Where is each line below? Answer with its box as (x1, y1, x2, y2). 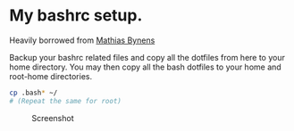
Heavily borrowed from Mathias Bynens (9, 35, 155, 45)
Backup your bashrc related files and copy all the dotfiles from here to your (9, 52, 286, 62)
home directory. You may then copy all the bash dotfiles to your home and (9, 61, 281, 72)
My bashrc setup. (9, 5, 143, 26)
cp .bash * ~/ (9, 88, 58, 97)
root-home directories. (9, 70, 92, 81)
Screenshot (31, 112, 74, 123)
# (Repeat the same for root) (9, 96, 122, 105)
